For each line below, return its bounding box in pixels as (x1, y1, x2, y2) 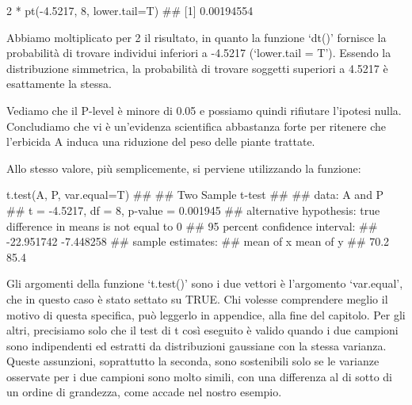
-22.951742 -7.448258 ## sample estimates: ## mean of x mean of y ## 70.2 (6, 233, 390, 250)
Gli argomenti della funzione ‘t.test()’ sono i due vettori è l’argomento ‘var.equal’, (6, 275, 403, 292)
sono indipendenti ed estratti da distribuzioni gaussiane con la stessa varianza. (6, 337, 387, 353)
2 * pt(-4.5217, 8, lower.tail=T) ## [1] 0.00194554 (6, 2, 254, 18)
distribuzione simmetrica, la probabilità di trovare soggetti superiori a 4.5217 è (6, 59, 388, 76)
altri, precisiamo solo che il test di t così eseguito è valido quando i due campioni (6, 322, 399, 338)
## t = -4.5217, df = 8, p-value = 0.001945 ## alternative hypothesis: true (6, 201, 380, 218)
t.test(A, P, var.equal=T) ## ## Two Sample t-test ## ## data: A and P (6, 186, 384, 203)
